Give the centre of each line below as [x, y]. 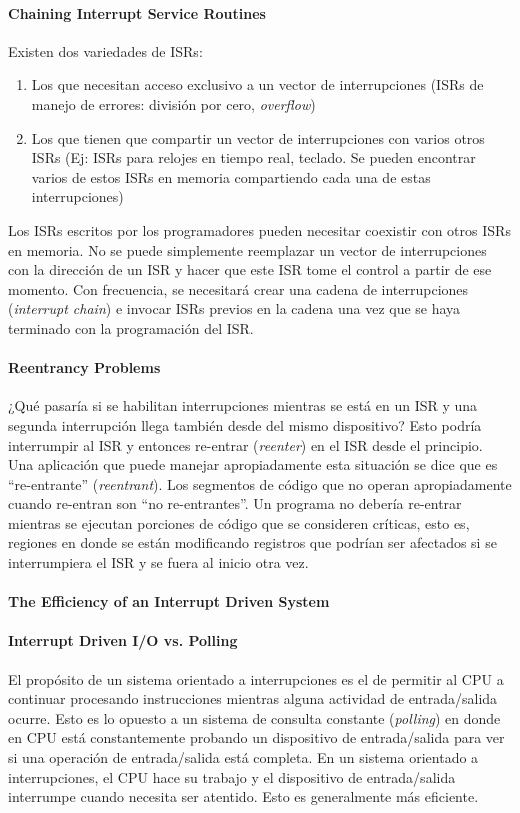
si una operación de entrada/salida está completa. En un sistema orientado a [243, 757]
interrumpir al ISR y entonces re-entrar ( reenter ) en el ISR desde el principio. [245, 444]
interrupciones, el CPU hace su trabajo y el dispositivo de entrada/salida [232, 776]
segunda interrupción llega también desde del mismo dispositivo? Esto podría [245, 424]
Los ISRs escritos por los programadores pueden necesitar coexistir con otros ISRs [259, 229]
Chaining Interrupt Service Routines [137, 12]
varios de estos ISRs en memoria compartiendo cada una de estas [231, 176]
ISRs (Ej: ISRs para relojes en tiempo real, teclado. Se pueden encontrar [253, 157]
